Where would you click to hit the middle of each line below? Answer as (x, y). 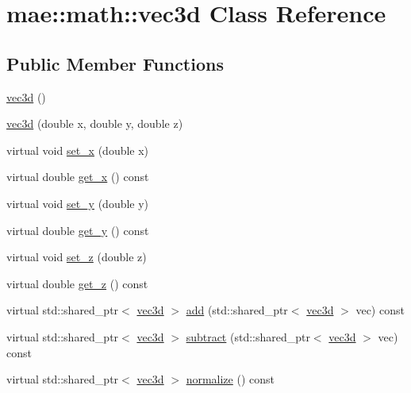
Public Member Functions (115, 63)
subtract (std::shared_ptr (248, 336)
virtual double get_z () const (77, 283)
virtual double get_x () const (78, 177)
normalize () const (230, 379)
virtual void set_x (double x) (78, 150)
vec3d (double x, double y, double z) (95, 123)
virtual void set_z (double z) (77, 257)
